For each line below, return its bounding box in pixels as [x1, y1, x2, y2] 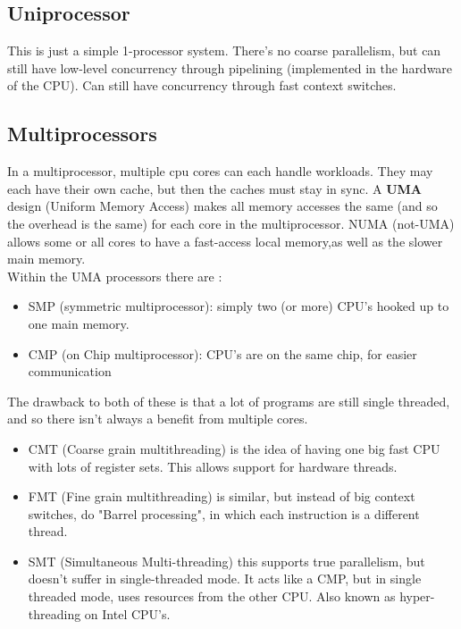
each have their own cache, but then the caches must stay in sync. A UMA [7, 179, 423, 197]
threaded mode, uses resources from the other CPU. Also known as [28, 587, 396, 606]
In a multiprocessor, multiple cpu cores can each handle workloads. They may [7, 162, 433, 180]
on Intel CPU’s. [84, 604, 171, 623]
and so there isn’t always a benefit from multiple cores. [7, 409, 308, 428]
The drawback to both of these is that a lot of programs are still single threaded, [7, 391, 450, 410]
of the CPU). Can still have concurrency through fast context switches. [7, 76, 397, 95]
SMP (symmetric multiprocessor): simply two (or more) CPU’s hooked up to [28, 297, 449, 315]
